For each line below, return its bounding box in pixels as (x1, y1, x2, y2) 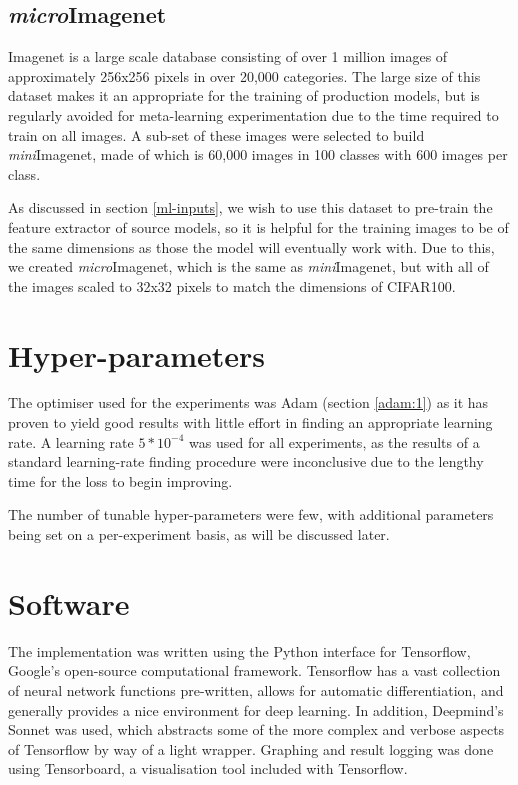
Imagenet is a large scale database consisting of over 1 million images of (8, 46, 448, 67)
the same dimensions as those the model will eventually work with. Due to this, (8, 236, 495, 257)
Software (8, 582, 130, 623)
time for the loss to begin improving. (8, 470, 233, 491)
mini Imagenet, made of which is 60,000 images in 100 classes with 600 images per (8, 144, 508, 165)
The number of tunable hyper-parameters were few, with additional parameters (8, 504, 494, 525)
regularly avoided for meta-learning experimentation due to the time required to (8, 104, 499, 125)
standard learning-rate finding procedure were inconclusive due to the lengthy (8, 451, 484, 472)
